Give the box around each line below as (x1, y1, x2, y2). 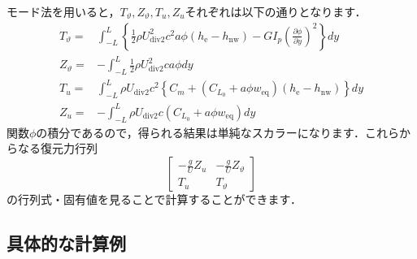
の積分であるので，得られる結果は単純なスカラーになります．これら (36, 123, 400, 140)
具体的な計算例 (7, 230, 126, 255)
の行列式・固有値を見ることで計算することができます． (7, 190, 302, 207)
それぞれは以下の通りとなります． (185, 3, 367, 19)
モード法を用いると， (7, 3, 120, 19)
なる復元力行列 (17, 140, 98, 157)
